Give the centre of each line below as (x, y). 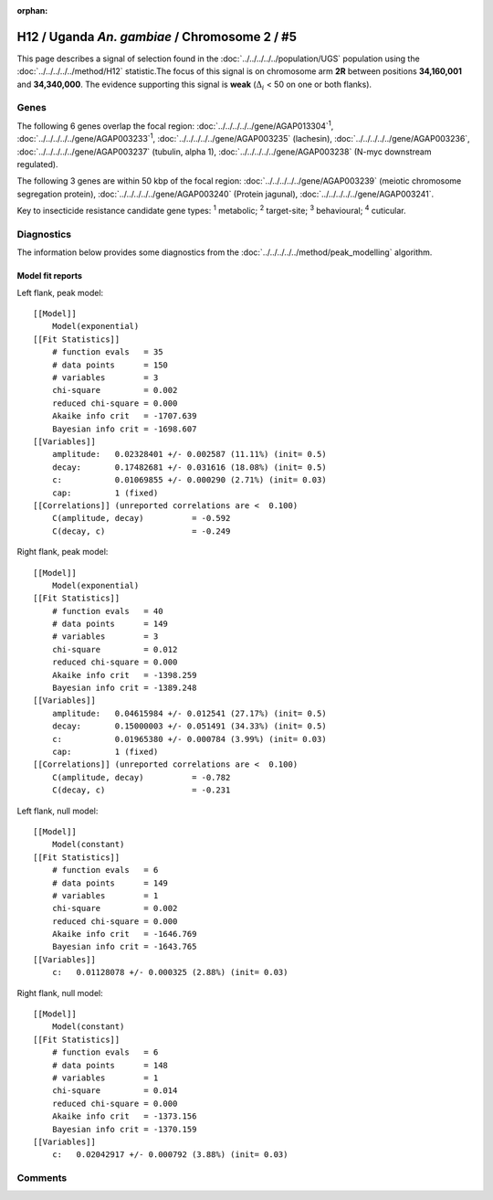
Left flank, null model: (58, 811)
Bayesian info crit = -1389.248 (124, 688)
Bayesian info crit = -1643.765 (124, 947)
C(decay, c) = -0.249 (141, 531)
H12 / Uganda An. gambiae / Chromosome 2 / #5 (157, 37)
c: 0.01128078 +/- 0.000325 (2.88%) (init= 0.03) (170, 972)
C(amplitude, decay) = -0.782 (141, 777)
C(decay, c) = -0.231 (141, 790)
